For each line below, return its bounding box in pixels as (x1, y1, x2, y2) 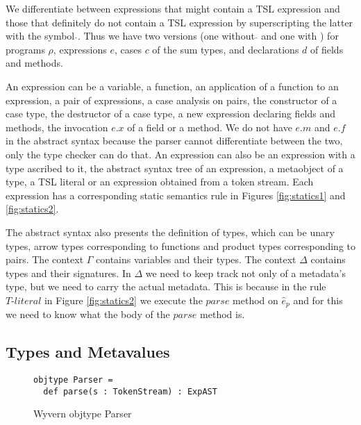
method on (233, 292, 278, 307)
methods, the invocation (6, 119, 108, 134)
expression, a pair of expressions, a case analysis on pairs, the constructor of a (6, 92, 337, 107)
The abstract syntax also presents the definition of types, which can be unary (6, 224, 335, 239)
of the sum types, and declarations (152, 42, 299, 56)
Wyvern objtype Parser (33, 406, 132, 421)
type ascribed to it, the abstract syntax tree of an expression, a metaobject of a (6, 160, 344, 175)
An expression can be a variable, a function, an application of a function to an (6, 78, 339, 93)
